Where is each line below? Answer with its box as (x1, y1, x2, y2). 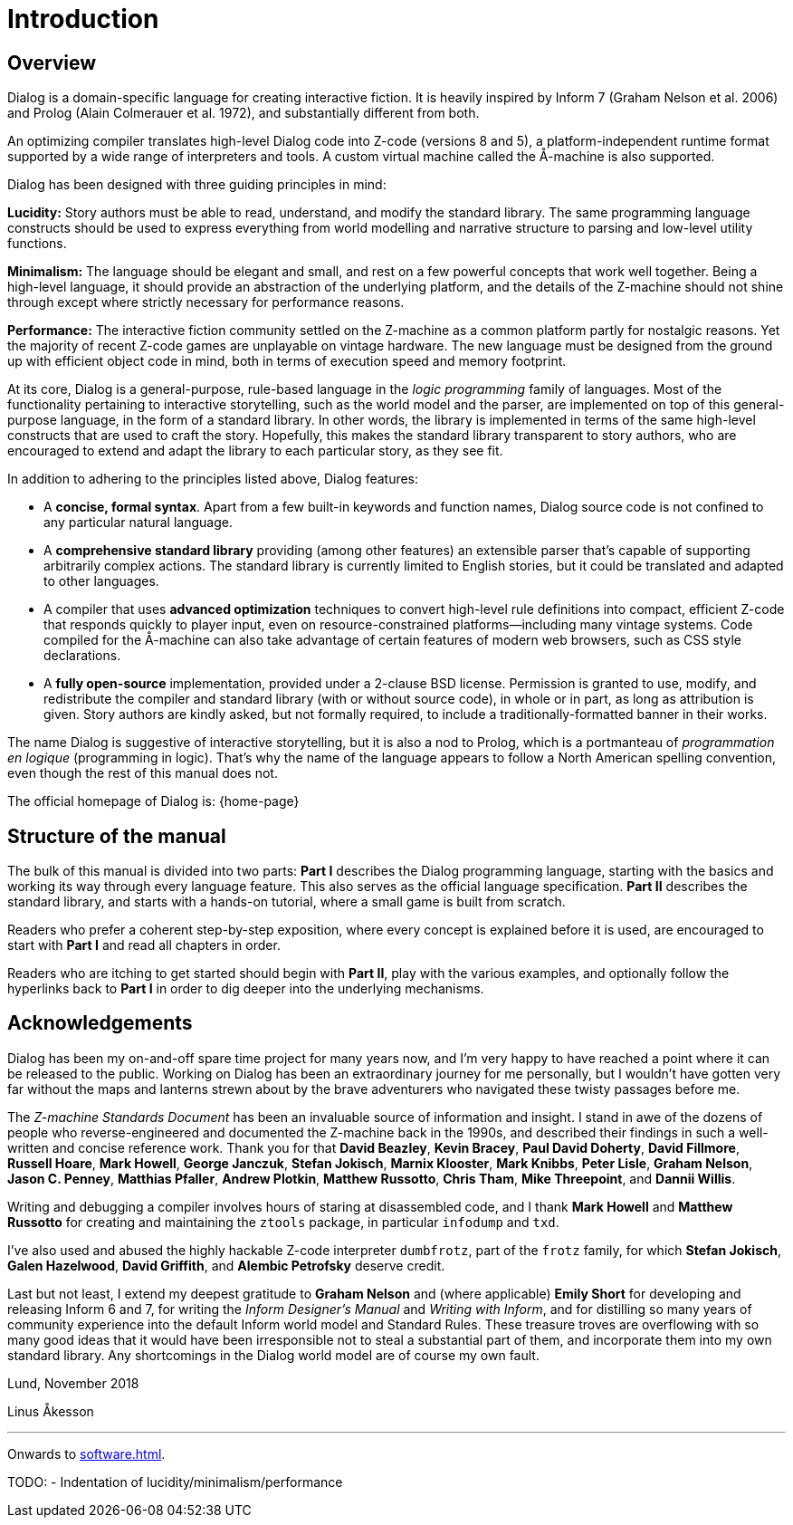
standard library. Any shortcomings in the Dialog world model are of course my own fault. (7, 1347, 540, 1363)
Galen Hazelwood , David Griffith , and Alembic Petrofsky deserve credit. (7, 1257, 445, 1273)
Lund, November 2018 (7, 1375, 139, 1391)
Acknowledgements (7, 1012, 193, 1035)
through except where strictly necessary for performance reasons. (7, 294, 405, 311)
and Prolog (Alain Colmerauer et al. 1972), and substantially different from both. (7, 105, 480, 121)
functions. (7, 235, 67, 252)
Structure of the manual (7, 824, 226, 848)
